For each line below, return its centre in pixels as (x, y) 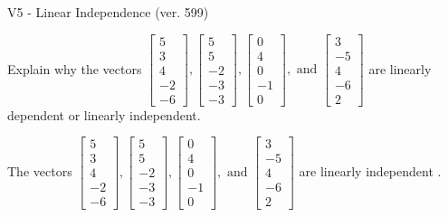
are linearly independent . (370, 170)
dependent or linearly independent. (104, 114)
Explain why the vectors (75, 68)
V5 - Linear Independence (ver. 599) (108, 12)
